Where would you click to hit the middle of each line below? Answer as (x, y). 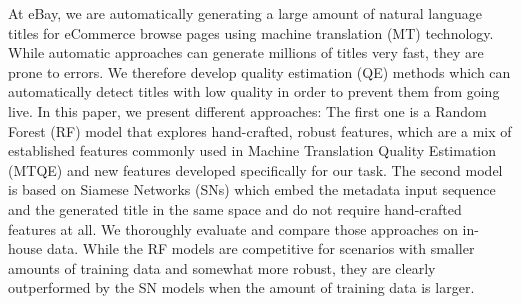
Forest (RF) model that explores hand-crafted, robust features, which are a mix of (260, 130)
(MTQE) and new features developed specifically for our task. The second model (255, 169)
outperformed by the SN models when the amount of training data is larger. (241, 287)
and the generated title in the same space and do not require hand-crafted (235, 208)
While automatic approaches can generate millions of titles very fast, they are (246, 52)
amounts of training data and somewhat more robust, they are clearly (222, 267)
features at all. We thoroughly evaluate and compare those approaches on (233, 228)
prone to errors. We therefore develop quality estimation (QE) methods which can (259, 71)
